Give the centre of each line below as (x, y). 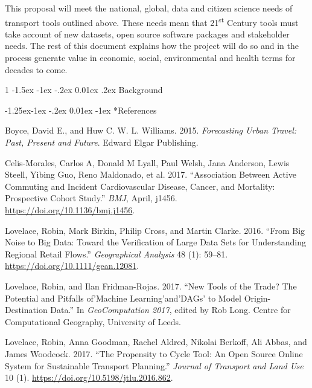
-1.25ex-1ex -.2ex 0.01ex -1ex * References (81, 110)
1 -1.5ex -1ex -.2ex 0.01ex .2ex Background (84, 90)
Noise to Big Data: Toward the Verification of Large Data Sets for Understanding (155, 242)
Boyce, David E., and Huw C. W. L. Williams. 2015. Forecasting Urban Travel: (151, 130)
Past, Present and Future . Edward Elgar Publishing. (102, 142)
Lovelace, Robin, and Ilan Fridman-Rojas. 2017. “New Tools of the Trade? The (151, 286)
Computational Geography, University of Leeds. (93, 321)
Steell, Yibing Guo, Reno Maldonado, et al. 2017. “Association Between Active (151, 174)
